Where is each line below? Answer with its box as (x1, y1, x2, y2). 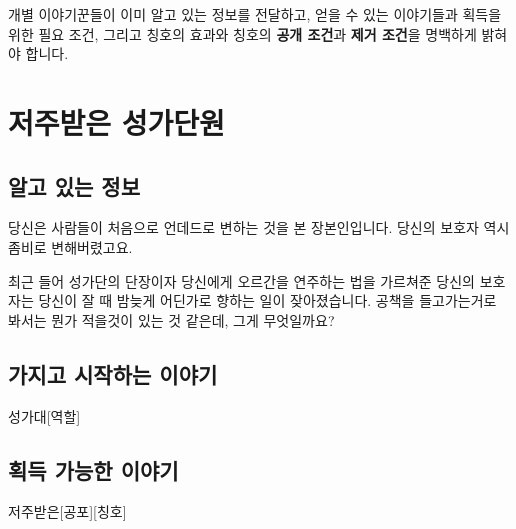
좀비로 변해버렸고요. (8, 236, 133, 257)
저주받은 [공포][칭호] (8, 501, 127, 522)
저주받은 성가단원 (8, 101, 225, 142)
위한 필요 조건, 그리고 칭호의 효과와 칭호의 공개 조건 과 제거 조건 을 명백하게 (8, 23, 477, 44)
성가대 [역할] (8, 405, 81, 426)
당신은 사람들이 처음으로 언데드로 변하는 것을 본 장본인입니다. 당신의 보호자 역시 (8, 217, 510, 238)
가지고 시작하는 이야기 (8, 358, 218, 389)
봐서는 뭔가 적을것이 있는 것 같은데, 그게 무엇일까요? (8, 309, 335, 330)
